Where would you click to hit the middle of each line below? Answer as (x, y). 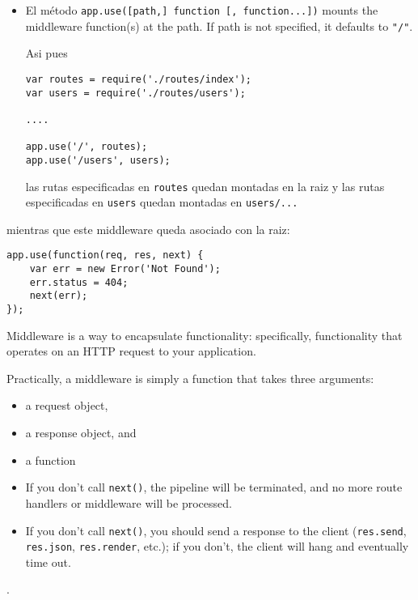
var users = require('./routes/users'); (135, 93)
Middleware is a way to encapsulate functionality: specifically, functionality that (205, 335)
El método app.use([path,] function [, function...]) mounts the (202, 10)
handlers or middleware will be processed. (129, 502)
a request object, (67, 405)
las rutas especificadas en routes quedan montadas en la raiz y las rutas (205, 186)
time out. (48, 562)
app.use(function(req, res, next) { (105, 255)
